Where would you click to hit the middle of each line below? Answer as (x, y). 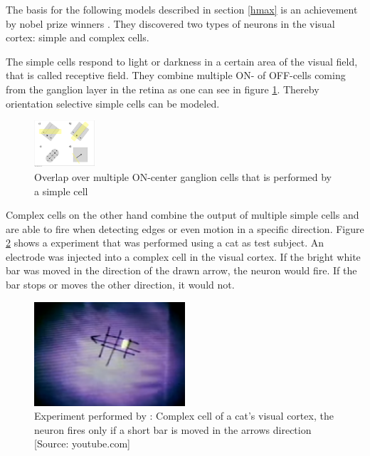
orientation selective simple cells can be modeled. (113, 103)
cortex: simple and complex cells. (78, 37)
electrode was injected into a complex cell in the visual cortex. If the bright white (183, 256)
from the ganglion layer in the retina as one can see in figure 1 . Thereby (163, 89)
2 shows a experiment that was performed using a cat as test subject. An (165, 243)
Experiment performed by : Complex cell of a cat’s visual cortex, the (184, 416)
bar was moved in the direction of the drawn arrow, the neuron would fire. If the (181, 270)
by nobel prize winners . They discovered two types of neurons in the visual (170, 23)
